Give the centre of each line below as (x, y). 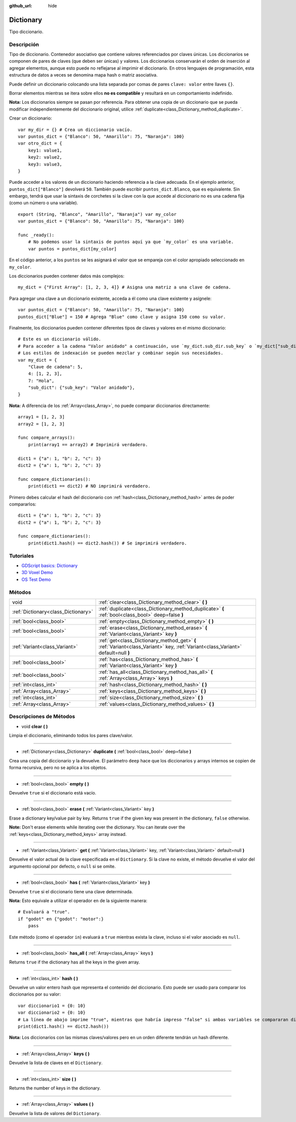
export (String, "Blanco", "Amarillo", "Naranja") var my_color (97, 214)
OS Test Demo (36, 579)
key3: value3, (45, 164)
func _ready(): (36, 235)
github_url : (20, 6)
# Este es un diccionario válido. (59, 339)
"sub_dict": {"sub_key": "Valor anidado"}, (81, 388)
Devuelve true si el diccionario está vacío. (53, 793)
